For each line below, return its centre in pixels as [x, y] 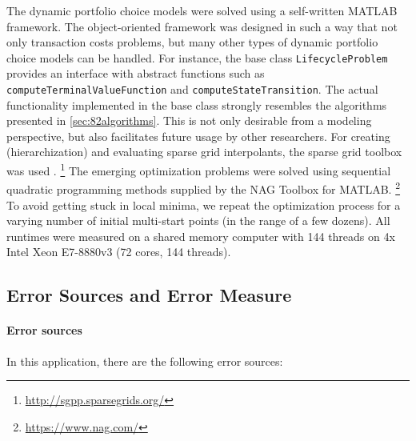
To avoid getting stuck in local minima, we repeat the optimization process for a [204, 204]
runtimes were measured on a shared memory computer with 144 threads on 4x [201, 236]
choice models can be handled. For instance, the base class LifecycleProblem [197, 57]
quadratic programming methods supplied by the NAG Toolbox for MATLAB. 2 [204, 188]
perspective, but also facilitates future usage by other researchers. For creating [198, 136]
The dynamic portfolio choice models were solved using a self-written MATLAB [202, 10]
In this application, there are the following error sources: [145, 361]
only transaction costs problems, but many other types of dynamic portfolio [192, 42]
